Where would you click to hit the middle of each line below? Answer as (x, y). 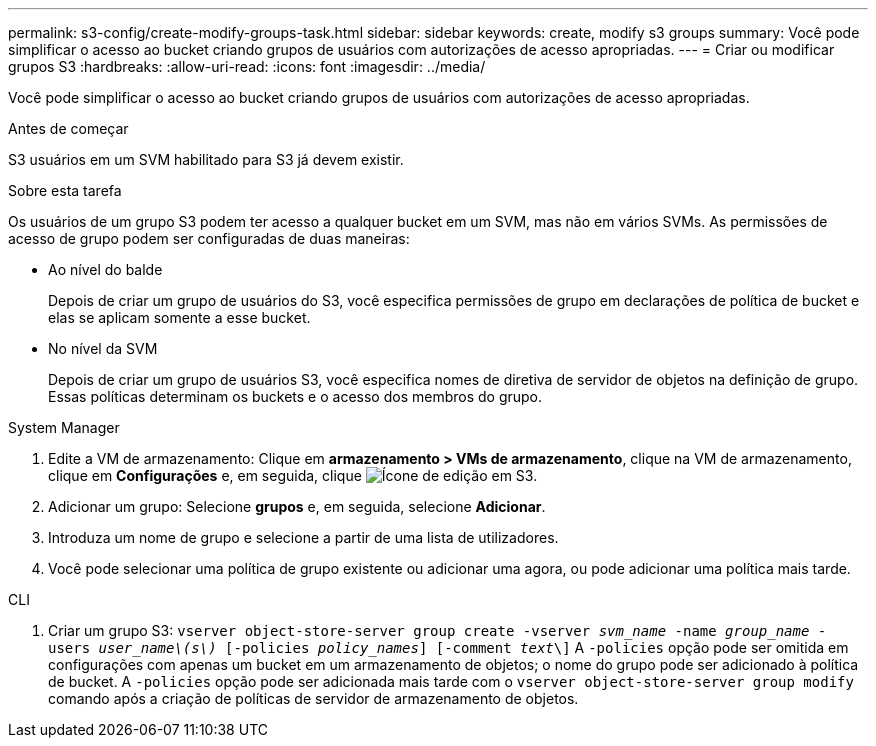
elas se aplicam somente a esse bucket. (179, 317)
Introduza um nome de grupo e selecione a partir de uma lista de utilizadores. (303, 537)
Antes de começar (68, 128)
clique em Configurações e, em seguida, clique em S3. (293, 475)
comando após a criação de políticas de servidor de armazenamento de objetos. (313, 698)
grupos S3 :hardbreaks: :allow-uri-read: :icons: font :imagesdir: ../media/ (247, 66)
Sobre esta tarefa (65, 190)
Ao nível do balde (105, 269)
